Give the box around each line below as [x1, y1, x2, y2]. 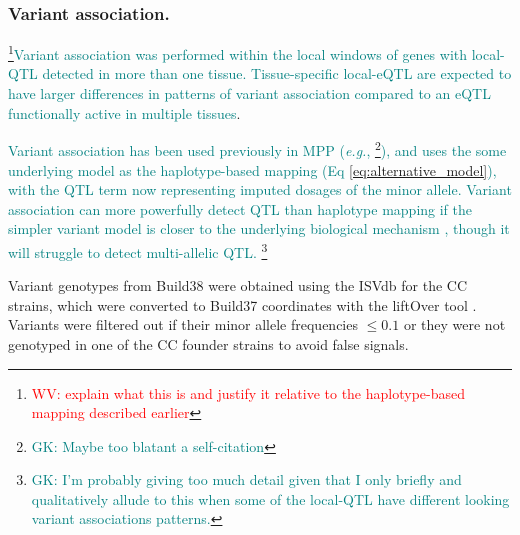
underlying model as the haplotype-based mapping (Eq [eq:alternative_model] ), [8, 159, 497, 180]
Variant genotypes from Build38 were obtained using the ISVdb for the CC [8, 275, 468, 296]
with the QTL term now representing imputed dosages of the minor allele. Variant [8, 179, 512, 200]
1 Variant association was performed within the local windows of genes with [8, 41, 468, 64]
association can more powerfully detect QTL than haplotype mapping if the [8, 198, 473, 219]
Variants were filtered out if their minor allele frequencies [8, 314, 358, 335]
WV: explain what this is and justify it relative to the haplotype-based [31, 382, 466, 403]
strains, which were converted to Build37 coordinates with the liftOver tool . [8, 294, 477, 315]
